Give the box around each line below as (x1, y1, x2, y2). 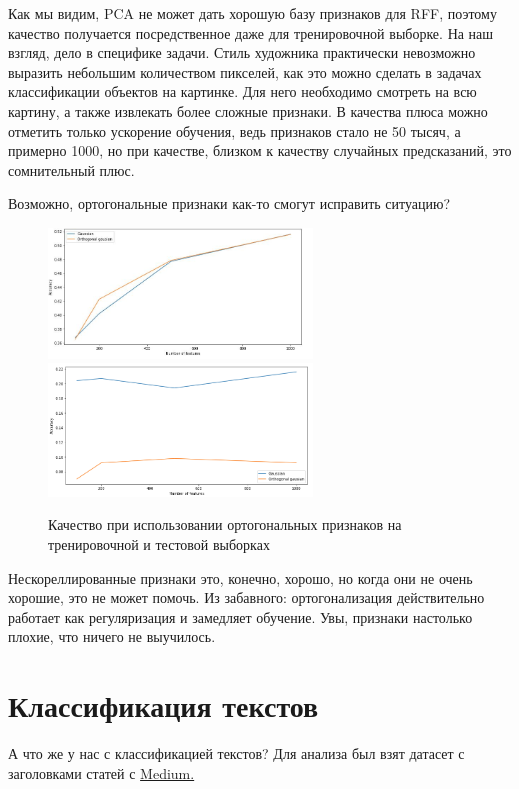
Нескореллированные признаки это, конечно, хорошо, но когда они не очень (8, 567, 473, 588)
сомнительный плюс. (8, 159, 135, 180)
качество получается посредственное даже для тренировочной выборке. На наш (8, 22, 494, 43)
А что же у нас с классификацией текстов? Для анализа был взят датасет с (8, 743, 465, 764)
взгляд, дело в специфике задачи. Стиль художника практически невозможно (8, 42, 476, 63)
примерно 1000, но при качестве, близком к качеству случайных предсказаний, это (8, 140, 512, 161)
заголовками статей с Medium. (8, 762, 195, 783)
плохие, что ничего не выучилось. (8, 626, 216, 647)
